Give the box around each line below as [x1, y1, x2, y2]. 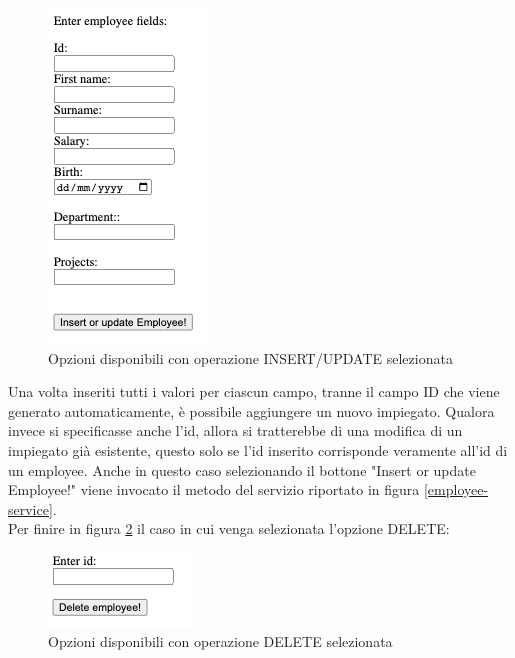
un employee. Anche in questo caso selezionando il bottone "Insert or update [8, 459, 476, 480]
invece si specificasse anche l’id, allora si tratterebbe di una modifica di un [8, 420, 463, 441]
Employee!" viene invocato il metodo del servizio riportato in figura [8, 479, 420, 500]
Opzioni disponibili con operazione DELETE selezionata [48, 630, 393, 651]
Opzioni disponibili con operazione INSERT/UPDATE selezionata [48, 347, 453, 368]
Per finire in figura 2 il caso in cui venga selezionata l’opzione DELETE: [8, 518, 450, 539]
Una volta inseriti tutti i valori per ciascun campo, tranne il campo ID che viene [8, 381, 500, 402]
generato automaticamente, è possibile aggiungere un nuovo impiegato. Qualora [8, 400, 495, 421]
